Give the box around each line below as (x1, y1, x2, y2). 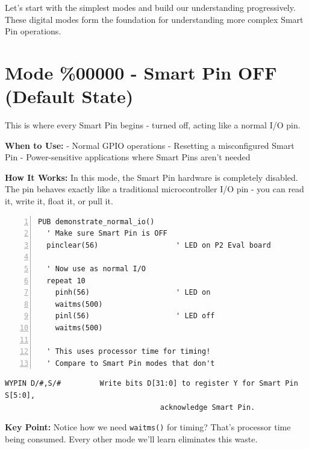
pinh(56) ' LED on (55, 288, 211, 297)
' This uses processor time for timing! (46, 347, 211, 356)
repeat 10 (46, 276, 86, 285)
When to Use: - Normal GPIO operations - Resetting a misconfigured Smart (5, 139, 295, 151)
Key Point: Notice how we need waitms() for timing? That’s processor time (5, 421, 291, 433)
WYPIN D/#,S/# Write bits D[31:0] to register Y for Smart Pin (5, 379, 298, 388)
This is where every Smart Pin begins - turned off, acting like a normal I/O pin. (5, 119, 301, 131)
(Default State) (5, 84, 134, 108)
